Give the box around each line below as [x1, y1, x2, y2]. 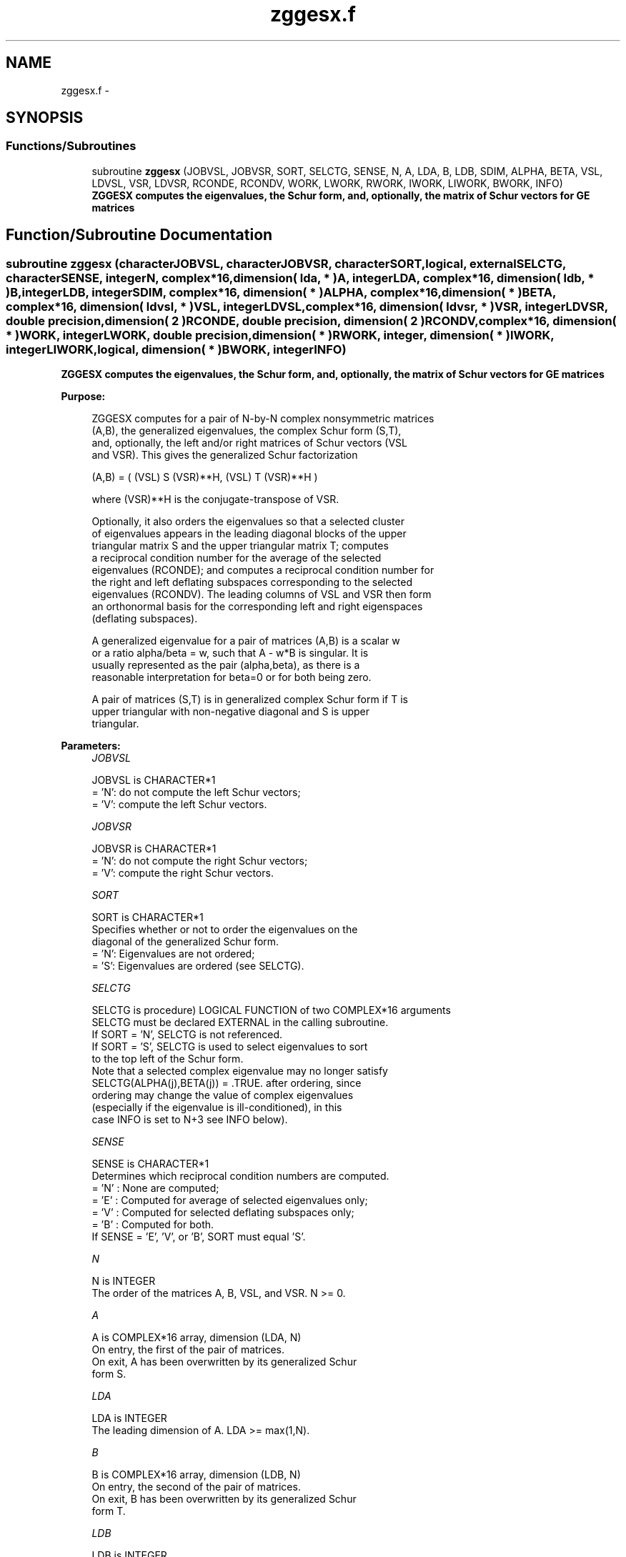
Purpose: [61, 390, 106, 403]
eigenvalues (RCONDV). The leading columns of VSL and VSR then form [91, 588, 432, 601]
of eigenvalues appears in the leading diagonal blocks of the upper [91, 527, 407, 540]
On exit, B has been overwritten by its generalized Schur [91, 1493, 357, 1506]
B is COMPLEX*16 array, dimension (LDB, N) [91, 1468, 301, 1481]
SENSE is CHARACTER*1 [91, 1158, 209, 1170]
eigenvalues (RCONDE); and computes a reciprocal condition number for [91, 564, 434, 577]
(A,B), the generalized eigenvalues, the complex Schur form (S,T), [91, 424, 402, 437]
